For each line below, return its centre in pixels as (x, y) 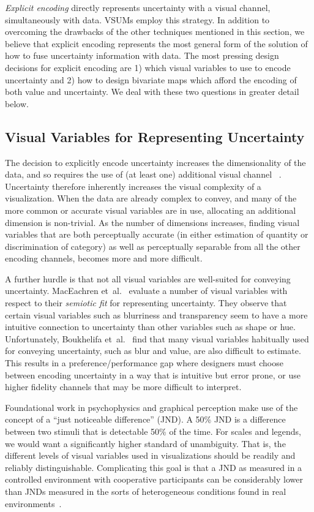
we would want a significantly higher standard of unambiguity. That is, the (145, 443)
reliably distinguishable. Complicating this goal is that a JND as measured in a (154, 467)
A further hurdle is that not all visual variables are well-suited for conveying (148, 278)
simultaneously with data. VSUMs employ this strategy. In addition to (137, 19)
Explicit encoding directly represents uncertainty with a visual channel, (138, 7)
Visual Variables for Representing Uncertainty (155, 136)
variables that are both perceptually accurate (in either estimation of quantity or (157, 234)
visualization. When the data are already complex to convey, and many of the (151, 198)
